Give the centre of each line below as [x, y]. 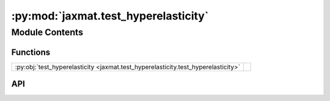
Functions [31, 52]
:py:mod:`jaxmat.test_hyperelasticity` [110, 16]
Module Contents [47, 32]
